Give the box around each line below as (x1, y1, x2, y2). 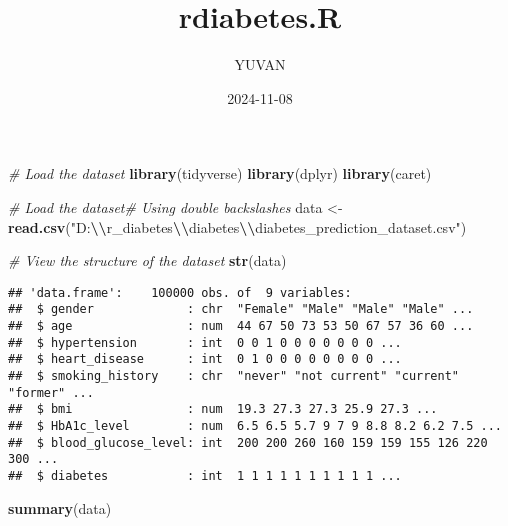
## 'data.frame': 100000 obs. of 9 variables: (8, 285, 352, 300)
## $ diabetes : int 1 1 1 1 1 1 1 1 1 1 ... (8, 468, 402, 483)
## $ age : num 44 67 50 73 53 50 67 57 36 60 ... (8, 319, 474, 333)
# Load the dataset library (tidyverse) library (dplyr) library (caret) (8, 163, 432, 184)
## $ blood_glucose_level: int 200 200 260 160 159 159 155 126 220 (8, 435, 488, 450)
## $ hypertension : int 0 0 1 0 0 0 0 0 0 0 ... (8, 335, 402, 350)
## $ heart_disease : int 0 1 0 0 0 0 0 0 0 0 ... (8, 352, 402, 367)
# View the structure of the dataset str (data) (8, 250, 287, 271)
